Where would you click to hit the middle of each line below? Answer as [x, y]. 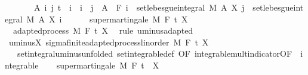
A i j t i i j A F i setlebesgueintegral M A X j [139, 7]
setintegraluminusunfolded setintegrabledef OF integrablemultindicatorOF [155, 53]
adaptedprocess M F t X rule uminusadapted [103, 30]
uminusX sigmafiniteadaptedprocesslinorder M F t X [109, 42]
